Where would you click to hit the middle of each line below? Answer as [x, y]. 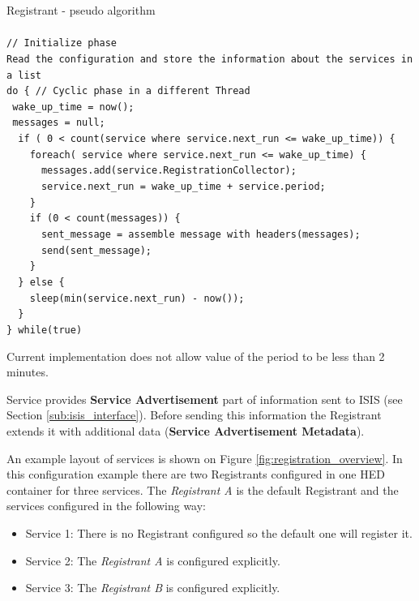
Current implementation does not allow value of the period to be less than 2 [196, 356]
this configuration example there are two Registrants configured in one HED [196, 474]
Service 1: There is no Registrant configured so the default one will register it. [219, 533]
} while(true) [45, 330]
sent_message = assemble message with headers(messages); [201, 235]
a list [24, 75]
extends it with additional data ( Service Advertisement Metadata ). [186, 431]
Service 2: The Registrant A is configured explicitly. [153, 560]
